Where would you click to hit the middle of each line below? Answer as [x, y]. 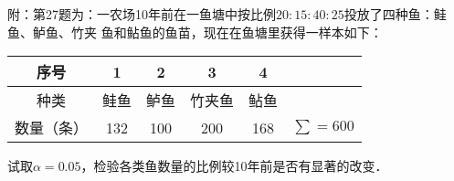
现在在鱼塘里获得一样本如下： [293, 32]
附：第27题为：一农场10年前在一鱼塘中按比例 [142, 14]
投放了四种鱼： [389, 14]
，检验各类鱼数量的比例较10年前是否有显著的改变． [234, 166]
